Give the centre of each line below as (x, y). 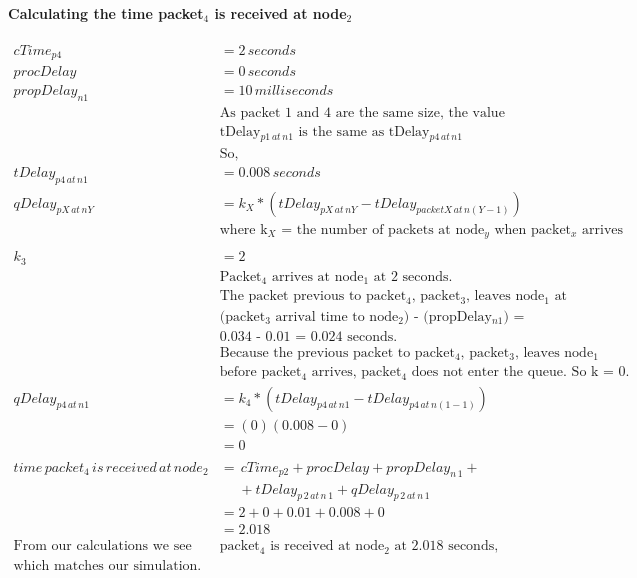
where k (243, 229)
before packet (260, 372)
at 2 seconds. (413, 276)
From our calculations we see (102, 546)
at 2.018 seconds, (446, 546)
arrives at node (317, 276)
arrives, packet (356, 372)
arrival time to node (337, 316)
